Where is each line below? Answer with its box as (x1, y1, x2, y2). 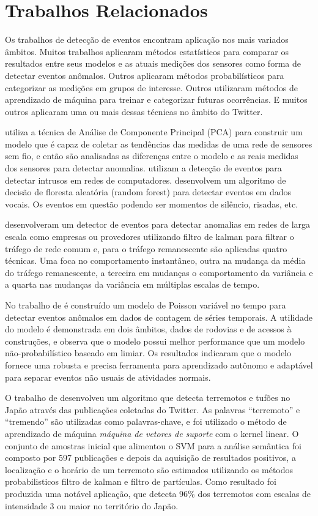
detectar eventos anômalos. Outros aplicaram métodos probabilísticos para (5, 69, 284, 81)
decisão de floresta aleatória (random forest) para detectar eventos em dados (5, 185, 292, 198)
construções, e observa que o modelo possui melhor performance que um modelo (5, 334, 305, 347)
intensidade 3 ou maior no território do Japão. (5, 499, 179, 512)
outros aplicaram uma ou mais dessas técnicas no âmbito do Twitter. (5, 105, 263, 118)
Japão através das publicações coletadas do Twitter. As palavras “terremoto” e (5, 403, 300, 416)
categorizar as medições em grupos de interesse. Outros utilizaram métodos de (5, 81, 298, 94)
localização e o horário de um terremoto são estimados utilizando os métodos (5, 463, 294, 476)
